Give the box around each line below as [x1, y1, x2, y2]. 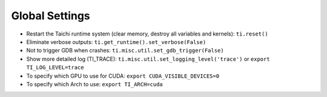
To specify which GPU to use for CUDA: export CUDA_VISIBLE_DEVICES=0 [26, 72, 220, 80]
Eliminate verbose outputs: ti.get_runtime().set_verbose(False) [26, 38, 206, 45]
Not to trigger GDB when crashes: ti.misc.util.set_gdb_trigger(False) [26, 47, 224, 54]
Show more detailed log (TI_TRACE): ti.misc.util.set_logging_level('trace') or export [26, 55, 270, 63]
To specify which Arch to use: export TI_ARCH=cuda [26, 80, 163, 87]
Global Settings [11, 9, 90, 22]
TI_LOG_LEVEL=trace [26, 64, 84, 71]
